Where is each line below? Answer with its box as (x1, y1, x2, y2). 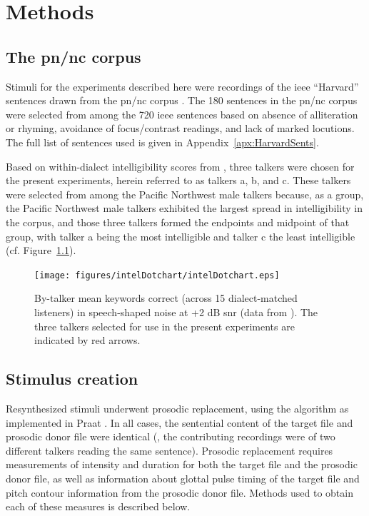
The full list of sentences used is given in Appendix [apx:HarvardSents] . (6, 134, 319, 149)
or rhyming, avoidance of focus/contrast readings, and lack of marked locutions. (6, 121, 355, 136)
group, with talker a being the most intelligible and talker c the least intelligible (6, 228, 355, 243)
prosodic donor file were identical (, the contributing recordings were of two (6, 429, 335, 444)
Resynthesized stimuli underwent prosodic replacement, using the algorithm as (6, 400, 349, 415)
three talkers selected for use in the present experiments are (34, 318, 295, 333)
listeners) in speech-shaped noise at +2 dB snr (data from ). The (34, 304, 318, 319)
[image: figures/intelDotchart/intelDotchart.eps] (34, 270, 280, 280)
